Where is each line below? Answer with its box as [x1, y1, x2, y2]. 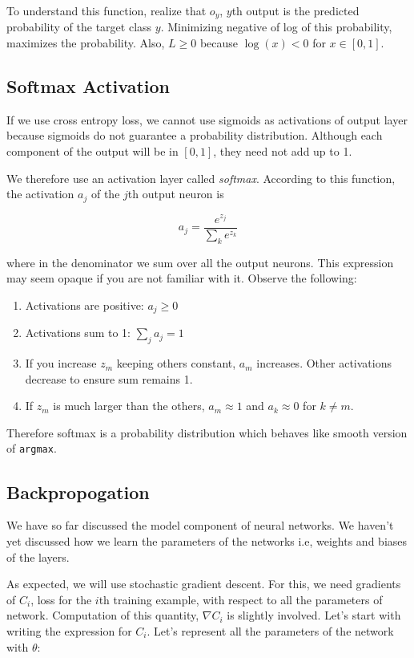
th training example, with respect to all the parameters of [98, 591, 383, 607]
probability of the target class [6, 18, 152, 35]
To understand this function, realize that [6, 2, 207, 18]
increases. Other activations [256, 355, 392, 372]
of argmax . [6, 440, 57, 457]
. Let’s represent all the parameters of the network [147, 622, 394, 639]
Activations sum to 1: [25, 324, 131, 341]
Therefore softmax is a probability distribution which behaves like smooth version [6, 424, 408, 441]
